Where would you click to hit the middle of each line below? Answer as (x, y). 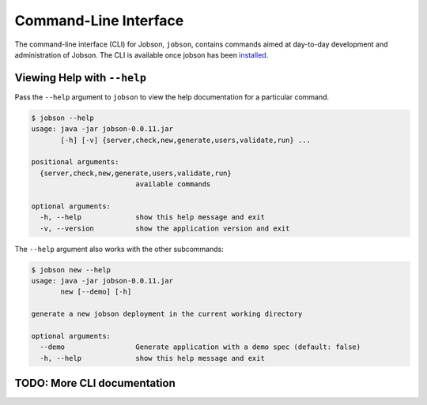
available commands (173, 184)
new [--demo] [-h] (96, 292)
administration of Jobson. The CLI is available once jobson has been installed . (142, 54)
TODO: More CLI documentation (95, 383)
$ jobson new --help (71, 270)
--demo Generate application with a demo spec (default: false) (200, 347)
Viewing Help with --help (80, 78)
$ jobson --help (63, 118)
